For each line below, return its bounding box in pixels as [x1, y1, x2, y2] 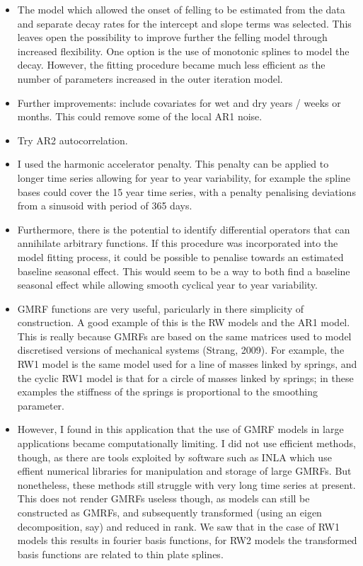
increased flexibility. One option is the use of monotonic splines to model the [17, 43, 350, 58]
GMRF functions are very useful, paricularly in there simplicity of [17, 301, 304, 316]
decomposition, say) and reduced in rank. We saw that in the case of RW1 [17, 519, 340, 533]
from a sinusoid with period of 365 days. [17, 198, 192, 213]
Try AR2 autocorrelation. [17, 132, 128, 147]
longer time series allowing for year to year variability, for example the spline [17, 170, 351, 185]
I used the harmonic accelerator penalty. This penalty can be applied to [17, 156, 329, 171]
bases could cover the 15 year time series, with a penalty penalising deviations [17, 184, 356, 199]
